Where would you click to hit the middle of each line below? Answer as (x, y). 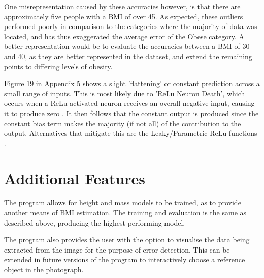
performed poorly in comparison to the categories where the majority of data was (131, 26)
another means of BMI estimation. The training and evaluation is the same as (125, 213)
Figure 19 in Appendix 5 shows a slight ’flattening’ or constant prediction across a (132, 83)
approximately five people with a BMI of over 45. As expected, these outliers (124, 16)
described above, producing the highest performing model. (95, 222)
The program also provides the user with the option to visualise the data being (127, 240)
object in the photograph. (44, 269)
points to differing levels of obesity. (58, 66)
